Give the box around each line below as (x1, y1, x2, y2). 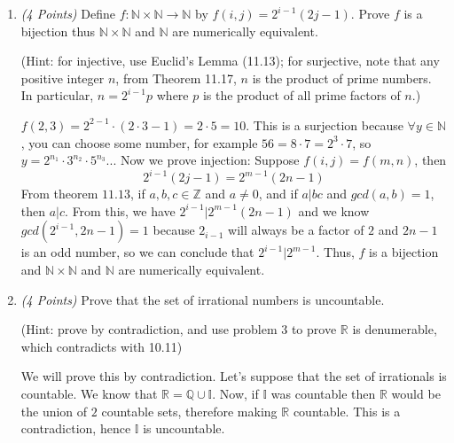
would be (391, 385, 441, 402)
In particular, (20, 86, 94, 105)
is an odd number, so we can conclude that (20, 243, 254, 261)
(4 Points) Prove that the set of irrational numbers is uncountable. (20, 290, 385, 308)
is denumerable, (352, 320, 437, 338)
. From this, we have (65, 201, 176, 220)
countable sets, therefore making (101, 401, 278, 420)
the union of (20, 401, 88, 420)
